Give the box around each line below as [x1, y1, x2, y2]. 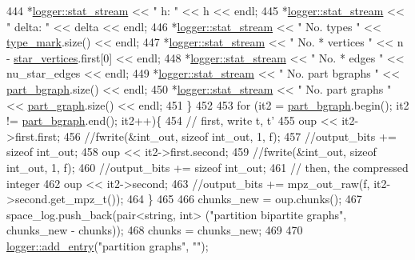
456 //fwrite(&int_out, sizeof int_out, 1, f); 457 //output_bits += [63, 127, 397, 144]
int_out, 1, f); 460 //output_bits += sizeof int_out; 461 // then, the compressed [6, 158, 409, 175]
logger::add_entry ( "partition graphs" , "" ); [6, 237, 209, 254]
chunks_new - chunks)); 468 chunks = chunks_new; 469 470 [6, 222, 303, 238]
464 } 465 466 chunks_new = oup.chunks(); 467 [126, 190, 362, 207]
